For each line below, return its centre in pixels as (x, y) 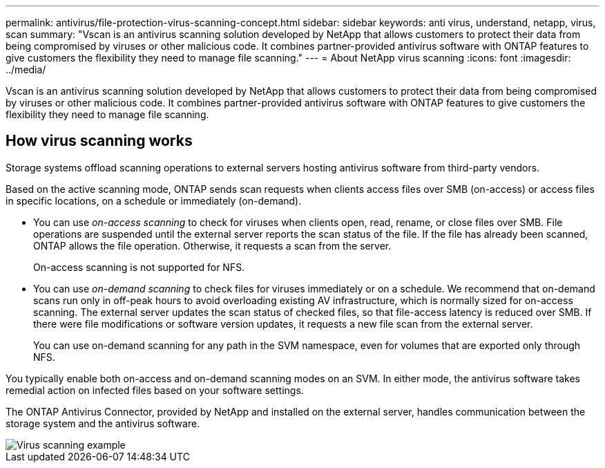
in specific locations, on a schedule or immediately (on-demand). (154, 200)
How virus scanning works (99, 141)
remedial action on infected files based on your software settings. (155, 390)
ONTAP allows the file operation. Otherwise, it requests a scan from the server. (212, 245)
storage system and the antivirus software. (103, 423)
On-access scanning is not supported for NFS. (139, 267)
